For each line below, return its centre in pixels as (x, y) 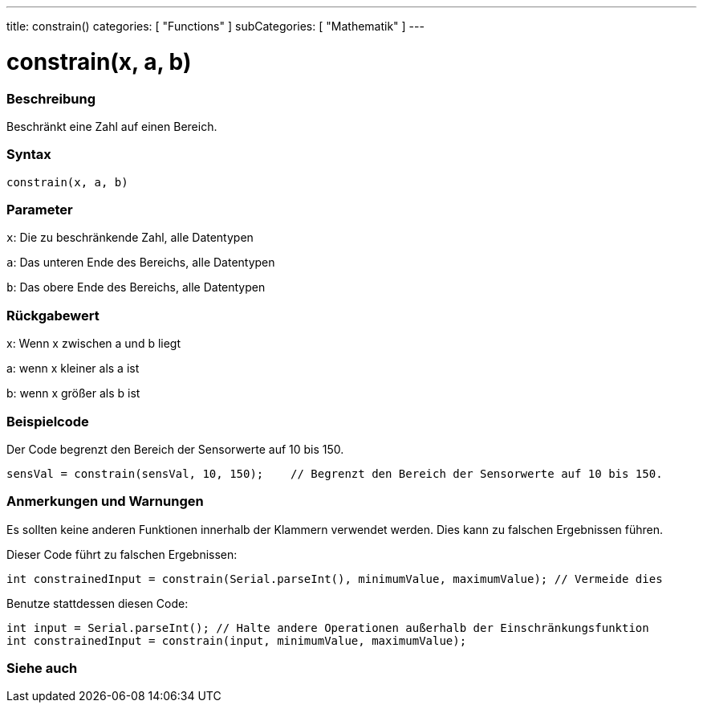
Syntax (29, 155)
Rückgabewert (53, 315)
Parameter (40, 210)
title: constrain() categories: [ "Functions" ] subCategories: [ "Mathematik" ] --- (215, 26)
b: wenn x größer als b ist (73, 393)
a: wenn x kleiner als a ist (73, 369)
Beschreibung (51, 98)
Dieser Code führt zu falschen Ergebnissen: (122, 554)
